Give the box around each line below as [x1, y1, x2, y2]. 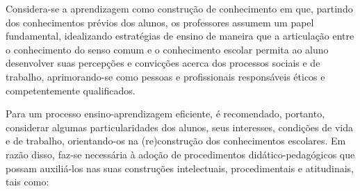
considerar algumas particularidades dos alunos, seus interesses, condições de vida [6, 119, 353, 134]
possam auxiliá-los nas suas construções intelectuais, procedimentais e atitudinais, [6, 160, 354, 175]
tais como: [6, 174, 49, 189]
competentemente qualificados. [6, 83, 136, 97]
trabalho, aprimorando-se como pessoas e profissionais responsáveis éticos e [6, 69, 325, 83]
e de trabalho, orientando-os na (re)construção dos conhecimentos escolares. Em [6, 133, 346, 148]
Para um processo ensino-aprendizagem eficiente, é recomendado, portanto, [6, 106, 325, 121]
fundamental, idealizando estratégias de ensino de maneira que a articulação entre [6, 28, 354, 43]
